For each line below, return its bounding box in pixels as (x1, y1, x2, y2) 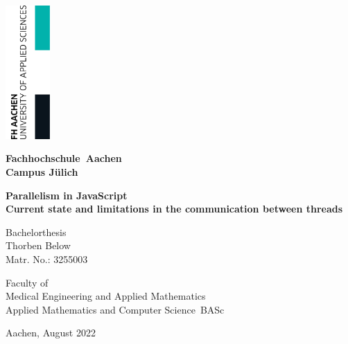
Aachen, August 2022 (6, 325, 96, 340)
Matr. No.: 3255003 (6, 251, 88, 266)
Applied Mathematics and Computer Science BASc (6, 302, 225, 316)
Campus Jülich (6, 164, 78, 179)
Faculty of (6, 275, 49, 289)
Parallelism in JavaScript (6, 188, 128, 202)
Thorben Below (6, 238, 71, 253)
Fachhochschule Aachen (6, 151, 122, 165)
